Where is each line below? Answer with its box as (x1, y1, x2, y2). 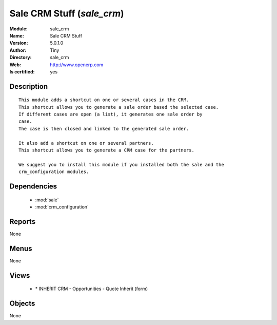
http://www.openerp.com (50, 62, 104, 68)
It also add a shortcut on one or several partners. (18, 140, 154, 146)
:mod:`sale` (35, 197, 59, 203)
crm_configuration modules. (18, 169, 89, 175)
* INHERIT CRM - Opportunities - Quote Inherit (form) (35, 285, 148, 292)
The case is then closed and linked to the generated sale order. (18, 126, 189, 131)
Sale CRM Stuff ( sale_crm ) (9, 8, 124, 19)
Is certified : (9, 68, 35, 74)
